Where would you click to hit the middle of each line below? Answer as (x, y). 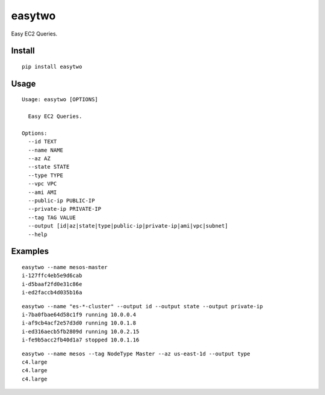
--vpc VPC (42, 184)
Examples (30, 251)
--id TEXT (42, 142)
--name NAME (45, 150)
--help (38, 234)
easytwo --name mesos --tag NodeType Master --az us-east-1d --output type (136, 353)
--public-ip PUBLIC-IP (61, 201)
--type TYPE (45, 175)
